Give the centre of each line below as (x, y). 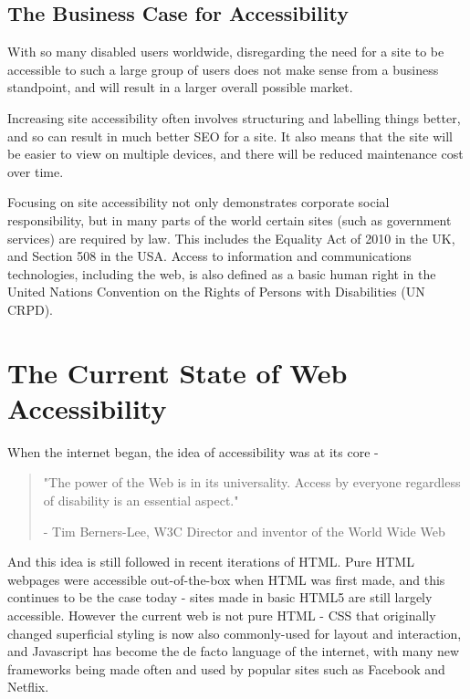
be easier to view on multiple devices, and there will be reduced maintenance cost (235, 154)
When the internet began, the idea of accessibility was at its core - (193, 451)
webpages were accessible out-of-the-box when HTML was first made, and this (226, 579)
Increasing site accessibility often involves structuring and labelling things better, (234, 117)
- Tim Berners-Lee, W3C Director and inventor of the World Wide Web (244, 531)
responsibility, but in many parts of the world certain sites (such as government (230, 219)
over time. (36, 171)
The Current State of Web (178, 372)
